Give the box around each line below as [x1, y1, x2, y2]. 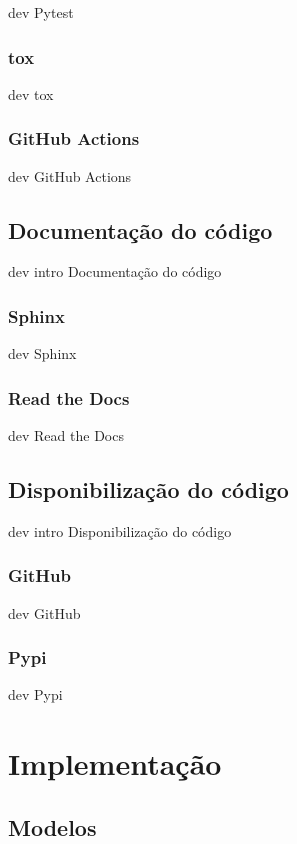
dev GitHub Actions [8, 165, 132, 186]
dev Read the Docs [8, 425, 124, 446]
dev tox [8, 83, 54, 104]
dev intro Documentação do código [8, 261, 222, 282]
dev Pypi [8, 684, 63, 705]
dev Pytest [8, 2, 74, 22]
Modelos [8, 811, 97, 842]
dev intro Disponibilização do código [8, 520, 232, 541]
